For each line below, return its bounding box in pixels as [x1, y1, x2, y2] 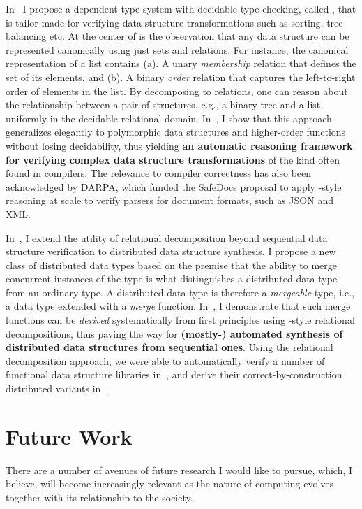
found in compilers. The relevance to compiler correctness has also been [6, 166, 312, 180]
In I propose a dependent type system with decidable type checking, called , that [6, 1, 356, 15]
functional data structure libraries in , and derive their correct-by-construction [6, 367, 342, 382]
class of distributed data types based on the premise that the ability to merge [6, 257, 338, 272]
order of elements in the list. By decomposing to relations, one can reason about [6, 83, 348, 98]
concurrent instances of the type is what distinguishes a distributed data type [6, 271, 338, 286]
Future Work [6, 422, 133, 450]
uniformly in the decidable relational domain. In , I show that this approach [6, 110, 332, 125]
